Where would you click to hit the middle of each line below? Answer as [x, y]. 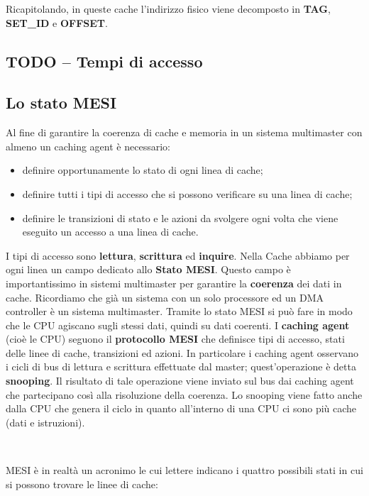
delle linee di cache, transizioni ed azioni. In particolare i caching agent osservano [182, 352]
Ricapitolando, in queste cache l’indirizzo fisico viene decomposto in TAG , [168, 9]
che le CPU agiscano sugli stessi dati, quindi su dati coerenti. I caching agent [178, 325]
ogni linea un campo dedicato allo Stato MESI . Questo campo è [148, 269]
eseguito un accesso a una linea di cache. [110, 232]
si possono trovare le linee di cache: [82, 484]
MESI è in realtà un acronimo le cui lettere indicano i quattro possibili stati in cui [184, 470]
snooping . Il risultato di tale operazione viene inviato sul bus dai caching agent [180, 381]
